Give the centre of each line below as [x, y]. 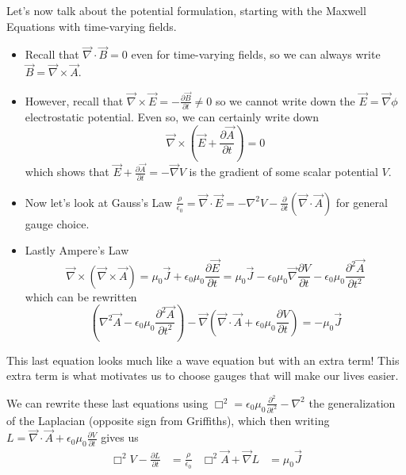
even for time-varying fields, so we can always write [256, 54]
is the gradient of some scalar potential [283, 172]
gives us [120, 437]
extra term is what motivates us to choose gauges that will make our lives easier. [203, 375]
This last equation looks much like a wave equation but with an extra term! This [203, 360]
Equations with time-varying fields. [92, 26]
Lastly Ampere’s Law [77, 250]
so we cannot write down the [285, 100]
